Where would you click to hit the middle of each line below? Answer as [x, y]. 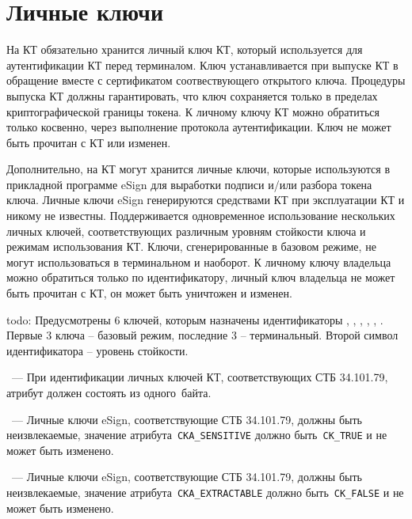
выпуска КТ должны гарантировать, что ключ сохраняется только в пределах [192, 95]
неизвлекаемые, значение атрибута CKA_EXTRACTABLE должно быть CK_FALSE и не [205, 492]
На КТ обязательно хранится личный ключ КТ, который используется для [185, 49]
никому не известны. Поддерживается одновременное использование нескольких [201, 216]
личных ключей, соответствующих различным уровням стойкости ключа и [186, 231]
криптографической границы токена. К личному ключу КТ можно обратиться [193, 111]
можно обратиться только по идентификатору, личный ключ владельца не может [201, 277]
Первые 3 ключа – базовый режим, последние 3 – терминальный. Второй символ [202, 335]
